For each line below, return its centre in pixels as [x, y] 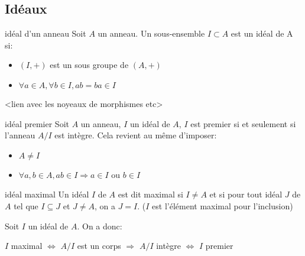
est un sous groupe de [89, 65]
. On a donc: [100, 226]
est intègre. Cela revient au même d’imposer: [136, 135]
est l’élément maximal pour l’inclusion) [223, 205]
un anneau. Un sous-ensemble [151, 33]
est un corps [99, 246]
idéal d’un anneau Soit [46, 33]
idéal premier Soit [37, 123]
